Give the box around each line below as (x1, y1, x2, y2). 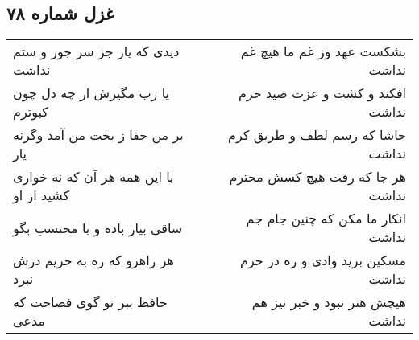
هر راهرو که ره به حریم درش (13, 251, 174, 270)
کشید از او (13, 186, 70, 205)
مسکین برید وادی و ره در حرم (240, 251, 406, 270)
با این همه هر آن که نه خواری (13, 167, 174, 186)
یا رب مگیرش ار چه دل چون (13, 84, 169, 103)
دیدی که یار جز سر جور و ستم (13, 42, 180, 61)
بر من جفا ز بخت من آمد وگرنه (13, 125, 184, 145)
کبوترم (13, 102, 48, 121)
